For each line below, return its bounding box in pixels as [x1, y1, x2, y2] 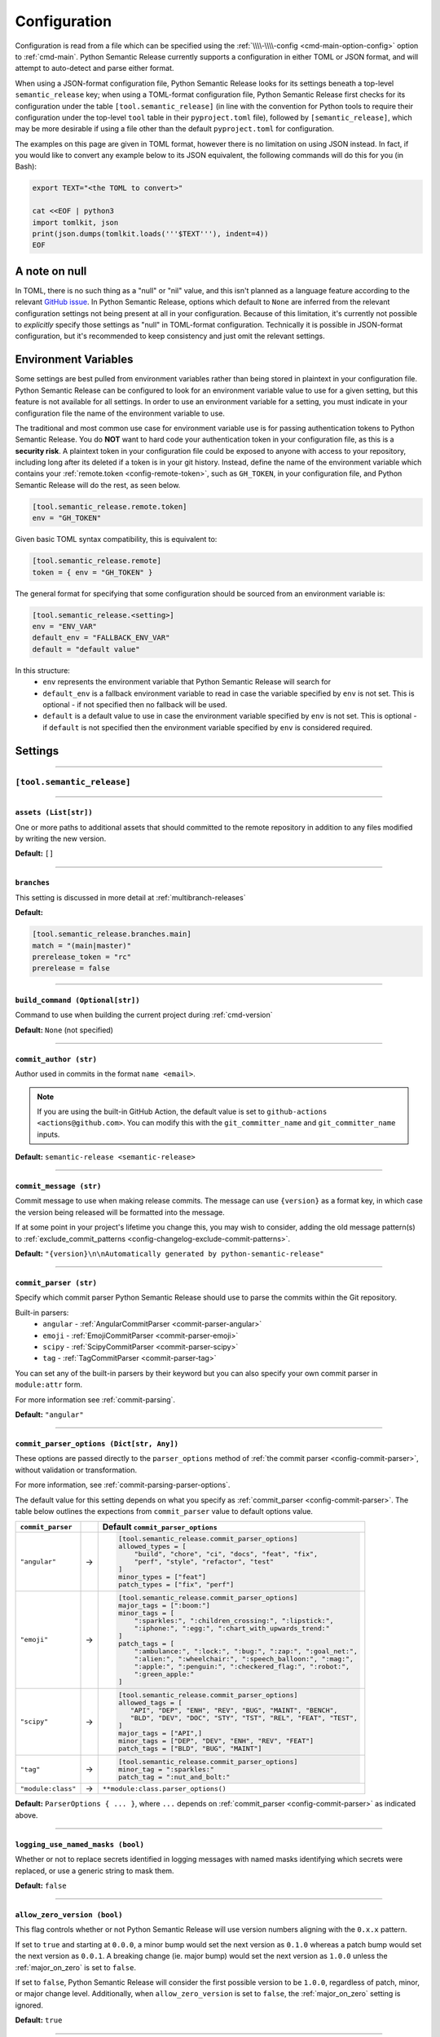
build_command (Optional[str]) [15, 995, 140, 1005]
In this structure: [15, 665, 71, 675]
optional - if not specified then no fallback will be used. [42, 699, 227, 709]
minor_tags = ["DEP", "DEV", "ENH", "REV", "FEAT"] [118, 1736, 314, 1745]
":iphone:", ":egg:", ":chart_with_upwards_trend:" [134, 1624, 330, 1633]
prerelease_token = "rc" [32, 952, 132, 961]
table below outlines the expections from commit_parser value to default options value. [15, 1506, 314, 1516]
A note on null [15, 264, 87, 278]
